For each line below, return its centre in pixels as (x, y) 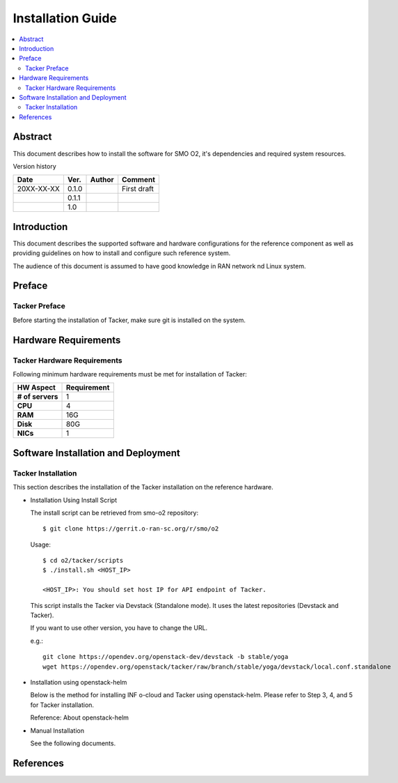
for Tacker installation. (62, 705)
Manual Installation (57, 730)
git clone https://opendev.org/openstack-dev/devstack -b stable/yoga (166, 657)
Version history (35, 166)
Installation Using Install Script (74, 500)
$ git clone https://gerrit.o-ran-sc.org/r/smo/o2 (131, 529)
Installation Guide (65, 18)
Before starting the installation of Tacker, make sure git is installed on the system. (129, 320)
